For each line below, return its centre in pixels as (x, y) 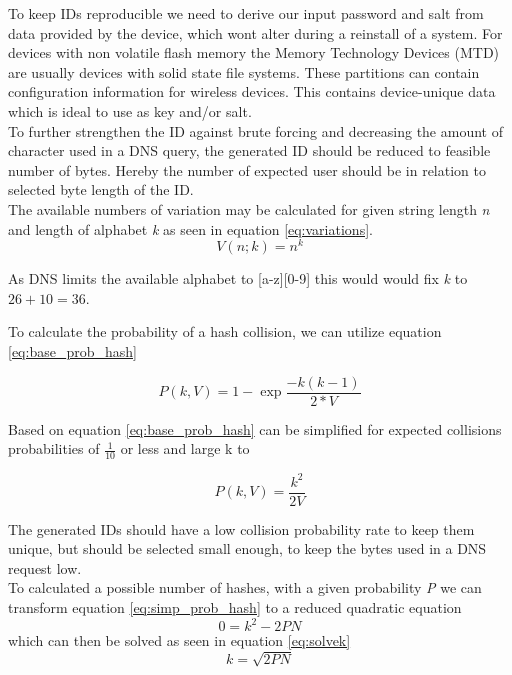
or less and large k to (185, 448)
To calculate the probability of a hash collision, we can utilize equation (225, 331)
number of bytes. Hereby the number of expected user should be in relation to (247, 169)
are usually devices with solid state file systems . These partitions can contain (244, 71)
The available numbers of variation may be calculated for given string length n (249, 208)
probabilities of (54, 448)
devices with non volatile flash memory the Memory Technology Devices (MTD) (254, 52)
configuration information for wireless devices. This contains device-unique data (252, 91)
